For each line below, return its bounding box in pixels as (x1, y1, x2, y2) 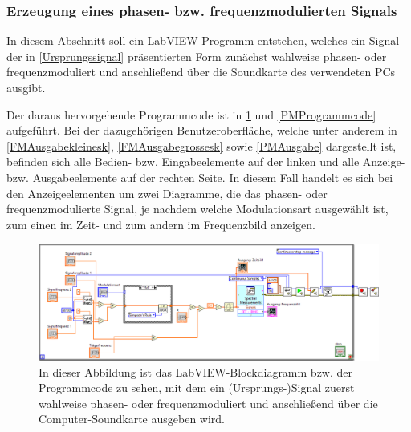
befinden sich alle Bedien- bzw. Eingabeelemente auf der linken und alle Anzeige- (6, 153, 405, 170)
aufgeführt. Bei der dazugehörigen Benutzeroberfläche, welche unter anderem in (6, 122, 397, 139)
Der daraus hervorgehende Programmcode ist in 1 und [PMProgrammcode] (6, 106, 376, 123)
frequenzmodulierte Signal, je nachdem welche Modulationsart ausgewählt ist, (6, 200, 389, 217)
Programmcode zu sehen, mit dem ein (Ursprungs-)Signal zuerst (39, 379, 355, 396)
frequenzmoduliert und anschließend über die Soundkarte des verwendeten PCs (6, 63, 396, 80)
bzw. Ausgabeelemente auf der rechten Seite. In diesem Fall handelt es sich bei (6, 168, 393, 185)
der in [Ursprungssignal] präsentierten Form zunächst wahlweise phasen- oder (6, 47, 387, 64)
